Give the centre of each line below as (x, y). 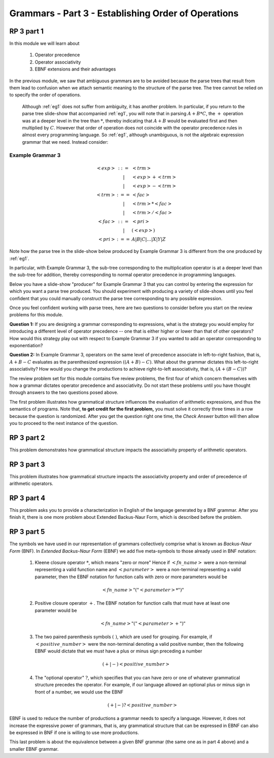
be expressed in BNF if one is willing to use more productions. (74, 732)
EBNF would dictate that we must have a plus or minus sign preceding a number (118, 651)
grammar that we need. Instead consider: (65, 142)
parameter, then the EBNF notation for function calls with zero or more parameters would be (131, 577)
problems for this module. (36, 315)
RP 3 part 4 (27, 498)
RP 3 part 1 (27, 31)
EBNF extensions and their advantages (75, 69)
